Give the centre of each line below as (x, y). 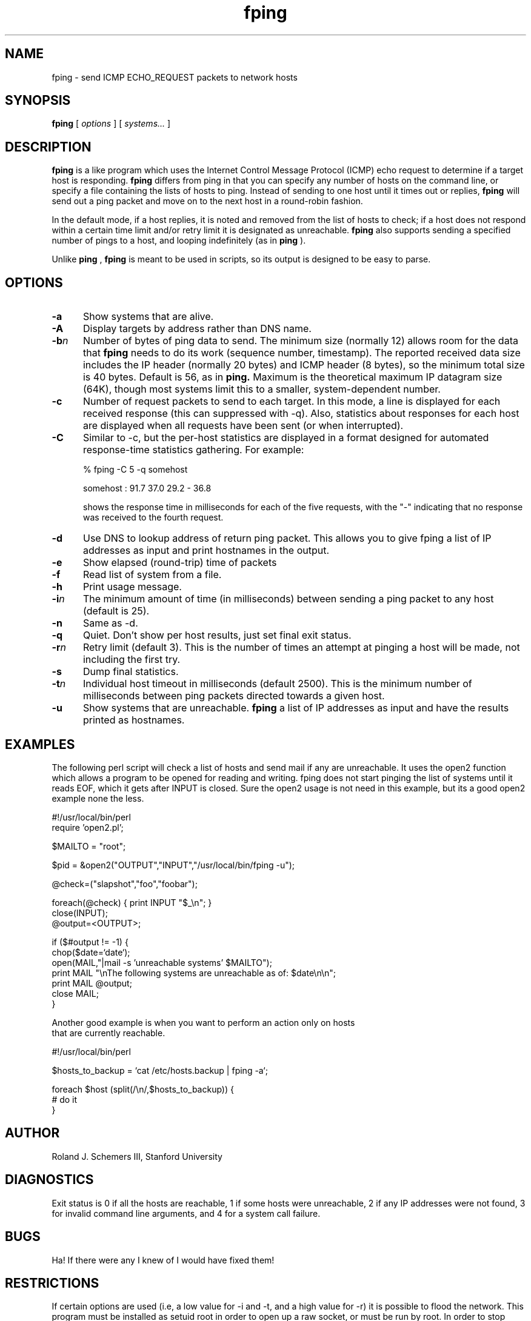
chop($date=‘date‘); (91, 952)
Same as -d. (110, 623)
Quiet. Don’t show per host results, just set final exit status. (217, 635)
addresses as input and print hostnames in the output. (206, 551)
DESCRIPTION (48, 147)
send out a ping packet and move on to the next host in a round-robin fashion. (207, 201)
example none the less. (98, 798)
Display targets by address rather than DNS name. (197, 329)
